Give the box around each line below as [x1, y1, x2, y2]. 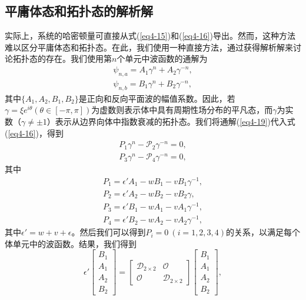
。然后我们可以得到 [71, 226, 146, 238]
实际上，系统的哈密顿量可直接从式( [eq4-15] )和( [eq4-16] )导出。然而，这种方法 [5, 29, 295, 42]
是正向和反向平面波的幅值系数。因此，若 [78, 92, 235, 104]
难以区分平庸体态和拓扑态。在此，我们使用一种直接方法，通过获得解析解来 [5, 41, 293, 53]
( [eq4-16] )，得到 [5, 126, 64, 139]
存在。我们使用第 [45, 52, 112, 65]
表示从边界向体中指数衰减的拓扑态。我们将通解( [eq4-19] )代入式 [55, 115, 295, 127]
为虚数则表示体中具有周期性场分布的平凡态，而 [91, 104, 273, 116]
